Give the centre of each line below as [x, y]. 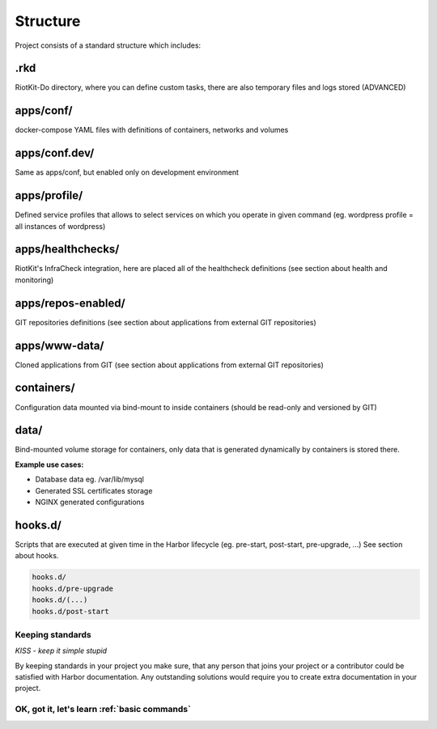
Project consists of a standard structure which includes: [108, 45]
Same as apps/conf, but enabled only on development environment [127, 172]
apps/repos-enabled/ [70, 303]
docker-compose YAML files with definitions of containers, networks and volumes [152, 130]
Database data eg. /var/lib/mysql [90, 479]
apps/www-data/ [59, 345]
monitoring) [34, 280]
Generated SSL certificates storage [94, 490]
